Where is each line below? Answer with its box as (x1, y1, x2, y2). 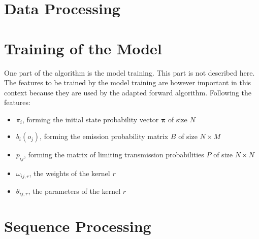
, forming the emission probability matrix (40, 131, 169, 142)
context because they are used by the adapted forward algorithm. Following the (4, 87, 252, 97)
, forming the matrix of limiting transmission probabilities (24, 149, 204, 160)
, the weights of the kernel (29, 168, 110, 179)
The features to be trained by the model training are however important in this (4, 77, 251, 88)
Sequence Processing (4, 216, 151, 236)
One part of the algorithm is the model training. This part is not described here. (4, 67, 255, 78)
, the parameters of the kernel (28, 185, 121, 196)
